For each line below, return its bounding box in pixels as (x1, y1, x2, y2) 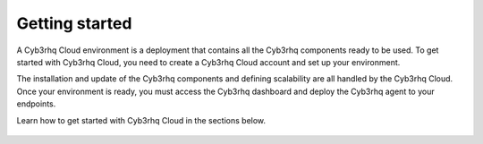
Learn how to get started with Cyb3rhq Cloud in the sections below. (16, 114, 267, 125)
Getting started (16, 13, 132, 33)
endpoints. (16, 98, 56, 109)
